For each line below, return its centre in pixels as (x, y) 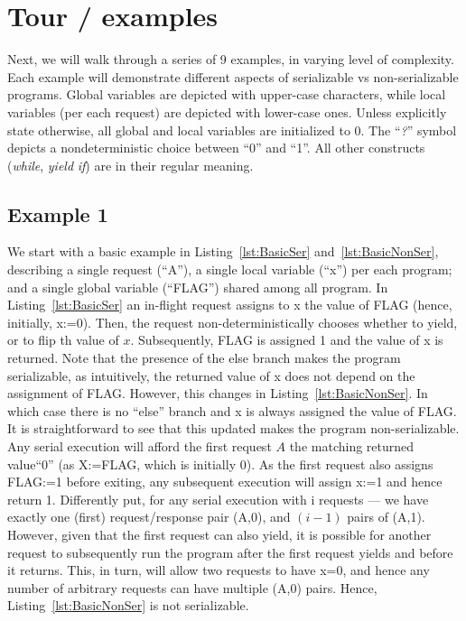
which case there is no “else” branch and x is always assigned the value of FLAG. (232, 410)
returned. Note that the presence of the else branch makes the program (204, 358)
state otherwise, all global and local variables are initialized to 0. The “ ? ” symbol (232, 130)
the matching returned (352, 446)
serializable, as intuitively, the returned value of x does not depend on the (211, 375)
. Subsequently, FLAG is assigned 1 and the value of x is (287, 340)
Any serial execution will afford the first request (140, 446)
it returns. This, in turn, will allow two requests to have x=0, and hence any (219, 570)
